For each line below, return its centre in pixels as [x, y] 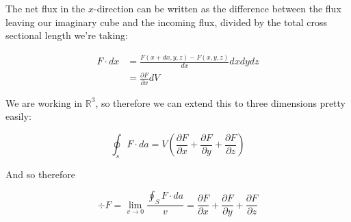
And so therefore [41, 174]
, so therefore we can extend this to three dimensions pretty [220, 102]
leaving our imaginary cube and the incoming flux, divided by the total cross [167, 22]
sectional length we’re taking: [67, 35]
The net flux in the [45, 8]
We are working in [44, 102]
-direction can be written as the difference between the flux [217, 8]
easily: [18, 116]
